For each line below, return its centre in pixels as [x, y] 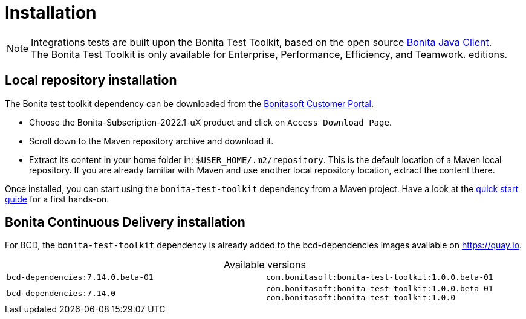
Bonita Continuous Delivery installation [125, 222]
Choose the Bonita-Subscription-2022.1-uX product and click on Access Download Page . [210, 122]
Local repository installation [91, 80]
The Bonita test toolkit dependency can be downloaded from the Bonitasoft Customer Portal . [189, 103]
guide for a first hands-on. [57, 199]
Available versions [265, 265]
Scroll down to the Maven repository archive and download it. [151, 141]
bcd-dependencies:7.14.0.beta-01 [80, 277]
